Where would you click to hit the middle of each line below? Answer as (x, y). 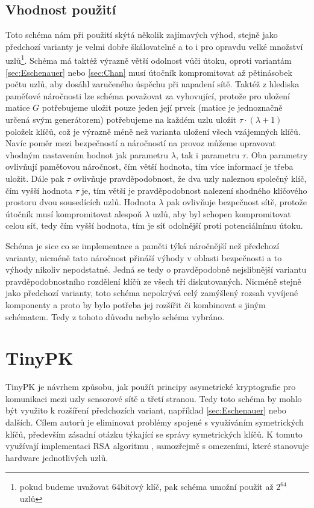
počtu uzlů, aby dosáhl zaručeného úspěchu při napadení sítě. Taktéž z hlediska (152, 84)
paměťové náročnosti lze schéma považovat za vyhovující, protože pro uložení (148, 95)
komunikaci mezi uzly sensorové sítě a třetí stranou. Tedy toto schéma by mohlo (154, 398)
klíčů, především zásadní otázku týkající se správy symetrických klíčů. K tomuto (154, 434)
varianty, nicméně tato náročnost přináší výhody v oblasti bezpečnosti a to (144, 257)
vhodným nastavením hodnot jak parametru (87, 154)
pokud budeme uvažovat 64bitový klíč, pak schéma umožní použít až (146, 487)
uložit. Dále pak (35, 178)
